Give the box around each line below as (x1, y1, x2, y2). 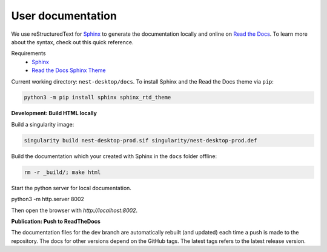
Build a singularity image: (11, 121, 74, 128)
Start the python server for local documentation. (11, 184, 131, 191)
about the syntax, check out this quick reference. (11, 38, 134, 45)
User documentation (11, 9, 117, 22)
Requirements (11, 50, 46, 57)
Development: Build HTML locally (11, 110, 97, 117)
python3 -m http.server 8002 (11, 196, 85, 203)
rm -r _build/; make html (24, 168, 101, 176)
